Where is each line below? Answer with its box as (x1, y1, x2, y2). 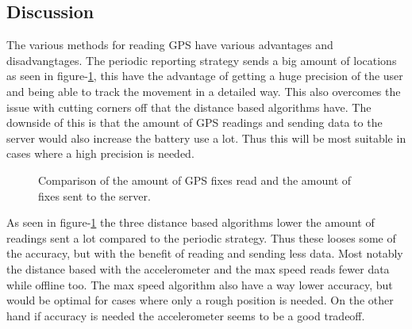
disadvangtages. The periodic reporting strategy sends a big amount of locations (6, 52, 397, 68)
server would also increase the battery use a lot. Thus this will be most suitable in (6, 129, 406, 146)
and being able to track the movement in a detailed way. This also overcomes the (6, 82, 401, 99)
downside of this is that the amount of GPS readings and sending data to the (6, 114, 383, 131)
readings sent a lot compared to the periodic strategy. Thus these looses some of (6, 229, 396, 246)
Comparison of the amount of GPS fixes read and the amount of (38, 171, 352, 188)
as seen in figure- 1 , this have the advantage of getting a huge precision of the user (6, 67, 403, 84)
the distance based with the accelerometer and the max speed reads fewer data (6, 260, 390, 277)
